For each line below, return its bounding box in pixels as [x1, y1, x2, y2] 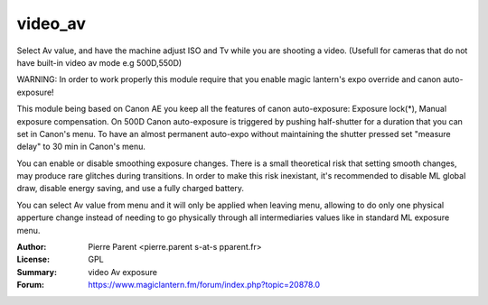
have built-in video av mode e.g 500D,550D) [16, 57, 183, 68]
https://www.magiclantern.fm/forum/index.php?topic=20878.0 [88, 280, 321, 291]
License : [16, 254, 50, 265]
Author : [16, 242, 47, 253]
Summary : [16, 266, 58, 277]
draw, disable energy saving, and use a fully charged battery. [16, 183, 244, 194]
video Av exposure [88, 266, 158, 277]
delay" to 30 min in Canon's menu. [16, 141, 146, 152]
